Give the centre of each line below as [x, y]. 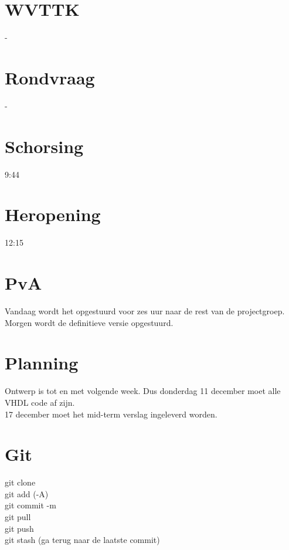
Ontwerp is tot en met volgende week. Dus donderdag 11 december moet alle [143, 391]
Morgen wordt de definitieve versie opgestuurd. [89, 322]
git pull [18, 517]
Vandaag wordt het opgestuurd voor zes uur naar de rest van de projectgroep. [145, 311]
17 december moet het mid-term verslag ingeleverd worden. [111, 414]
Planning [42, 363]
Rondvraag [50, 77]
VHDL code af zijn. [40, 402]
